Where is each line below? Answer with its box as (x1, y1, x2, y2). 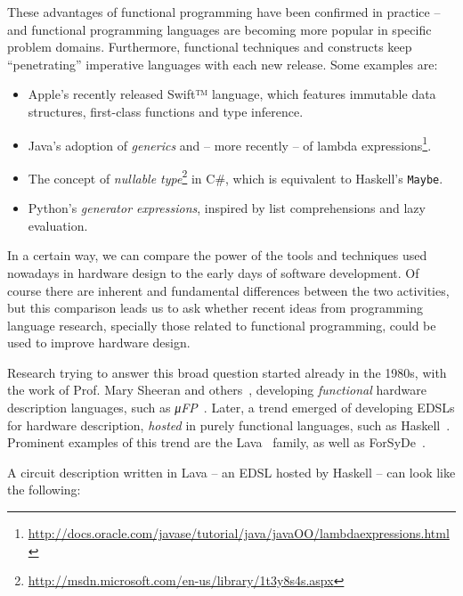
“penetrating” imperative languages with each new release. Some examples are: (7, 54, 438, 73)
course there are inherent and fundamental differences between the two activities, (7, 281, 450, 299)
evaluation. (28, 216, 88, 234)
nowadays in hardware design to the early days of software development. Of (7, 263, 419, 282)
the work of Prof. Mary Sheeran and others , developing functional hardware (7, 380, 426, 399)
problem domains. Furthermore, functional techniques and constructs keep (7, 37, 412, 56)
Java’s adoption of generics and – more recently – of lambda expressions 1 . (28, 133, 432, 154)
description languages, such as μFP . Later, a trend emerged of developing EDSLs (7, 398, 455, 417)
